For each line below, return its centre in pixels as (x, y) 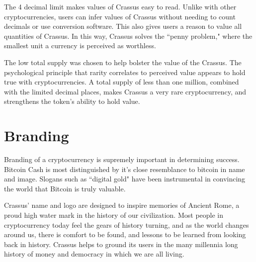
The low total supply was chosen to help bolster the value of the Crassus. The (123, 62)
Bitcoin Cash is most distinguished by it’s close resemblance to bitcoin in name (125, 169)
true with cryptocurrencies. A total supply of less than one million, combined (122, 82)
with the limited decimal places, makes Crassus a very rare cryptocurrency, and (125, 91)
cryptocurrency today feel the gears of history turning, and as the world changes (127, 224)
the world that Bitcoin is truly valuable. (65, 188)
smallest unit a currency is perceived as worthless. (80, 45)
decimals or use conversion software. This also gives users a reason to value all (123, 26)
